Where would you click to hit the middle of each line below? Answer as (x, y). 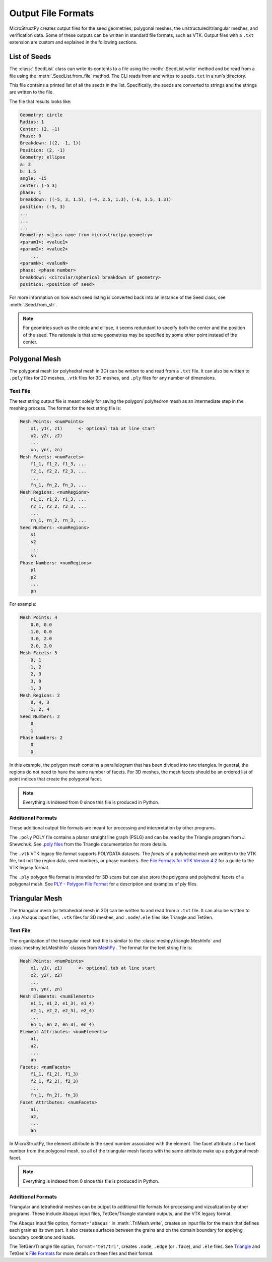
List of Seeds (30, 57)
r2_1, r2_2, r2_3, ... (58, 506)
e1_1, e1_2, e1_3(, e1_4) (62, 1004)
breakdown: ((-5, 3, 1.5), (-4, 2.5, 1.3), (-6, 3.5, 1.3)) (96, 200)
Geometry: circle (41, 115)
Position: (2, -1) (43, 150)
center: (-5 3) (39, 185)
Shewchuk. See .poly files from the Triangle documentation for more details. (88, 844)
